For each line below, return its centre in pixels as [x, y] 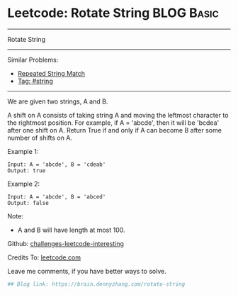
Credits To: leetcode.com [44, 257]
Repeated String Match [51, 73]
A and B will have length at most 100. [71, 230]
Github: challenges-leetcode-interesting [66, 243]
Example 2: [24, 184]
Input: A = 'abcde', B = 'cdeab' [57, 165]
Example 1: [23, 151]
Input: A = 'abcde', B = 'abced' [57, 196]
